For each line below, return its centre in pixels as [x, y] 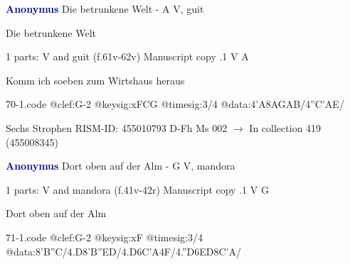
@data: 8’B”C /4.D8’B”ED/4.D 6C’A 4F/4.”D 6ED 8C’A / [124, 251]
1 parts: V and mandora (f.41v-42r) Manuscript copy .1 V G [137, 189]
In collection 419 [285, 127]
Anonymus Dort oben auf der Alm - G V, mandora [121, 166]
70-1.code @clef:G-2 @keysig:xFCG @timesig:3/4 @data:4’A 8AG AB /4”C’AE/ [175, 104]
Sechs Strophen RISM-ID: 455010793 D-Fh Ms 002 [117, 127]
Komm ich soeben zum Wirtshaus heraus [95, 80]
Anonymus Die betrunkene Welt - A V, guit [105, 9]
